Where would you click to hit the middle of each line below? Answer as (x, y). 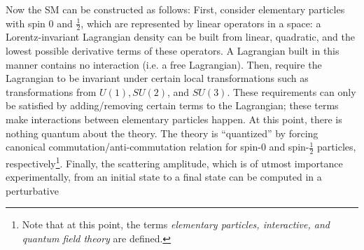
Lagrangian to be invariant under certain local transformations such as (157, 78)
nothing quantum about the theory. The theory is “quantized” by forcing (162, 133)
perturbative (32, 190)
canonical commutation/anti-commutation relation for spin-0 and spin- (157, 147)
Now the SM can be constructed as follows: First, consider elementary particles (175, 9)
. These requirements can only (292, 91)
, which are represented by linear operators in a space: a (201, 23)
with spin (26, 23)
